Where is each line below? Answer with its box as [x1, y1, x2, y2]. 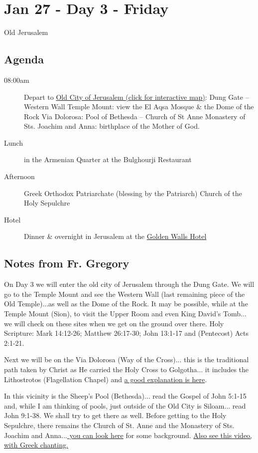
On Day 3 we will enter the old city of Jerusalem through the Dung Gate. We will [4, 279, 255, 289]
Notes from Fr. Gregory [4, 255, 129, 271]
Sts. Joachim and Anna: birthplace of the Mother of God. [24, 121, 200, 131]
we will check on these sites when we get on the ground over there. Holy [4, 318, 224, 328]
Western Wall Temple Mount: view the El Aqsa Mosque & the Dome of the [24, 101, 254, 112]
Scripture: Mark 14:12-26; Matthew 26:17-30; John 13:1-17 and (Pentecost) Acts [4, 328, 249, 338]
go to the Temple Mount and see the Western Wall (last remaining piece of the [4, 288, 245, 299]
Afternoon [4, 171, 35, 182]
